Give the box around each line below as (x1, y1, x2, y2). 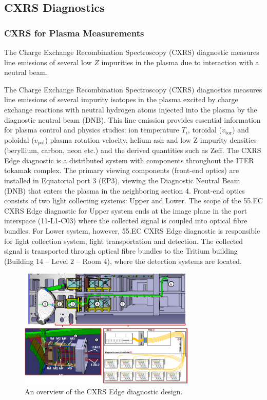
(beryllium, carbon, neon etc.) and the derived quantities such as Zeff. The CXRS (4, 145, 261, 156)
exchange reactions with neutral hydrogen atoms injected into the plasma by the (4, 104, 257, 115)
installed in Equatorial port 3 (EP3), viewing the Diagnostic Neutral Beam (4, 175, 240, 185)
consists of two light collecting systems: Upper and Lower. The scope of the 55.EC (4, 195, 263, 206)
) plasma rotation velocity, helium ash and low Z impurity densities (45, 134, 257, 145)
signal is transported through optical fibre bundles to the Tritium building (4, 245, 238, 256)
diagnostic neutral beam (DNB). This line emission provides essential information (4, 114, 261, 125)
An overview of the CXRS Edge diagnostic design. (25, 386, 183, 396)
